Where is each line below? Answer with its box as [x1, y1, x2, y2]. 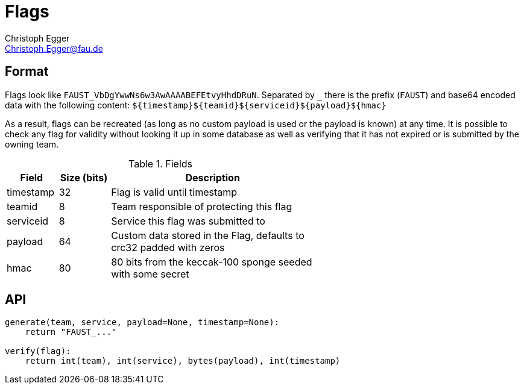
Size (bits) [60, 171, 108, 184]
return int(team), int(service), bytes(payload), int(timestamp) [25, 356, 341, 366]
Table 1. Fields [128, 157, 193, 170]
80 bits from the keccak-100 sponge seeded [111, 255, 312, 268]
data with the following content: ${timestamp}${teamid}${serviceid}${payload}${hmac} [5, 99, 387, 110]
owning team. [5, 138, 58, 149]
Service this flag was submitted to [111, 214, 265, 227]
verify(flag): [5, 346, 71, 356]
